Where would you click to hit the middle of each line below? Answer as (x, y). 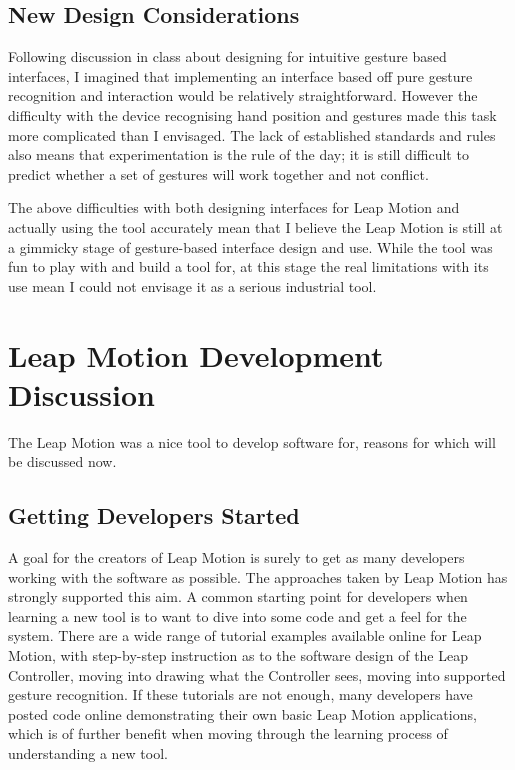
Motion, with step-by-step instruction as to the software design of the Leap (238, 655)
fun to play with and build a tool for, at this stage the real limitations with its (248, 266)
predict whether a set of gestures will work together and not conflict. (218, 173)
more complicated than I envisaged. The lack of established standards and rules (252, 134)
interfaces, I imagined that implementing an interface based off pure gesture (240, 75)
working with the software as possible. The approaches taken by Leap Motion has (258, 576)
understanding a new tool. (88, 752)
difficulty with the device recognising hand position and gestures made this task (252, 114)
